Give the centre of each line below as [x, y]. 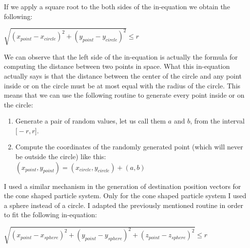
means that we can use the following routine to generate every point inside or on [124, 95]
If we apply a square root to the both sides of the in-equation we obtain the [117, 6]
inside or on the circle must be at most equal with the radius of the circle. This [122, 85]
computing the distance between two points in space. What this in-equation [117, 66]
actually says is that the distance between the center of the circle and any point [123, 75]
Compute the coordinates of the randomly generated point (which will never [129, 147]
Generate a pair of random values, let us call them [91, 121]
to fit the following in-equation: [50, 215]
